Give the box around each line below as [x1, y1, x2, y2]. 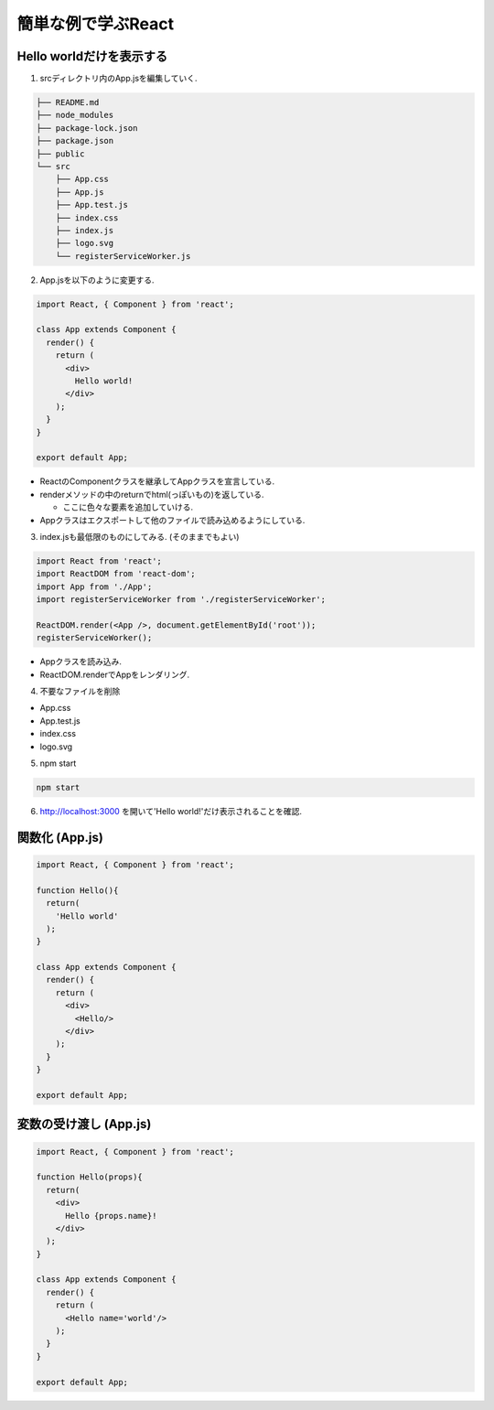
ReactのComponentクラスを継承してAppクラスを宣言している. [39, 476, 275, 487]
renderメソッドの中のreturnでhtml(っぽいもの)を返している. [39, 489, 264, 500]
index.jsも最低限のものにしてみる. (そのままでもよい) [39, 531, 240, 542]
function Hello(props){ [36, 1172, 144, 1182]
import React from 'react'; [36, 555, 162, 566]
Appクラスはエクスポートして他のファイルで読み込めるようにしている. [39, 514, 306, 525]
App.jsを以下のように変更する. [39, 274, 155, 285]
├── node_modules [36, 110, 114, 121]
